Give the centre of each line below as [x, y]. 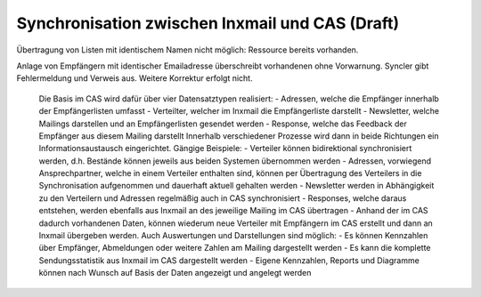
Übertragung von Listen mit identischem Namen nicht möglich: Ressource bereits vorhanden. [188, 50]
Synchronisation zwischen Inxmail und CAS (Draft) [208, 23]
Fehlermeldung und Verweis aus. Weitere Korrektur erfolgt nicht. [135, 78]
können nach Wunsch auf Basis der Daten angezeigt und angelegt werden [175, 273]
